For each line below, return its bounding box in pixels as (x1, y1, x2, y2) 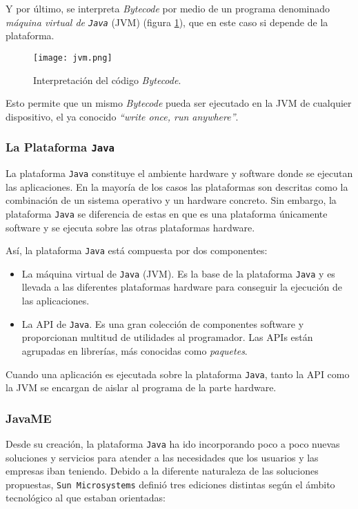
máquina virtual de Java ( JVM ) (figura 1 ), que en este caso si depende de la (6, 14, 328, 29)
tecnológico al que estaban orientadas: (6, 490, 166, 505)
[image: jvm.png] (33, 52, 112, 63)
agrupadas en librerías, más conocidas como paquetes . (21, 343, 248, 357)
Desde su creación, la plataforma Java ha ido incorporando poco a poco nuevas (6, 436, 340, 450)
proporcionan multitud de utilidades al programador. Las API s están (21, 330, 313, 344)
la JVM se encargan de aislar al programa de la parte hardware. (6, 380, 277, 395)
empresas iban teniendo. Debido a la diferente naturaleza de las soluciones (6, 464, 319, 478)
